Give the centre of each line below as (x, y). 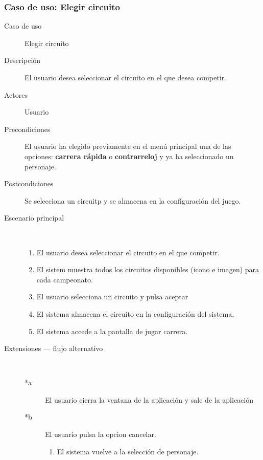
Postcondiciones (29, 183)
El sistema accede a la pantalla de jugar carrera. (112, 331)
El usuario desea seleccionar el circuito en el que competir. (128, 252)
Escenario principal (34, 218)
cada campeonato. (65, 279)
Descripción (22, 60)
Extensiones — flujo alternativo (54, 348)
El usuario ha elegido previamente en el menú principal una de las (128, 146)
